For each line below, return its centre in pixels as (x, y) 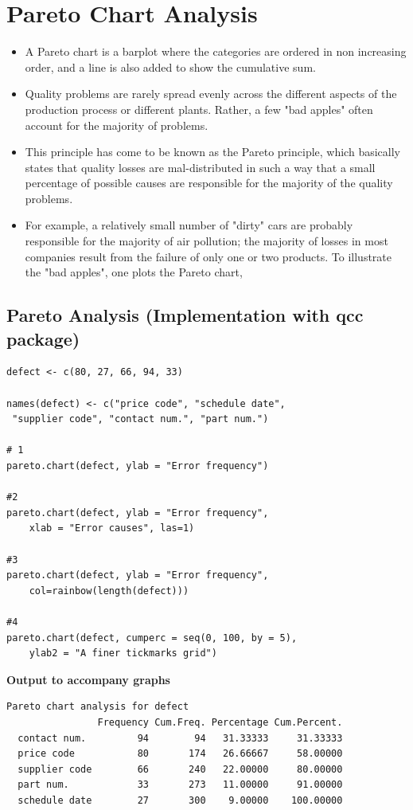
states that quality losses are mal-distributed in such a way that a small (200, 167)
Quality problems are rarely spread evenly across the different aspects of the (211, 94)
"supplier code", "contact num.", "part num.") (140, 419)
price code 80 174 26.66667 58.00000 (180, 754)
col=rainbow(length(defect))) (109, 591)
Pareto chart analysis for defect (98, 707)
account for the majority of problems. (117, 125)
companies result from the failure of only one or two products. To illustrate (208, 256)
